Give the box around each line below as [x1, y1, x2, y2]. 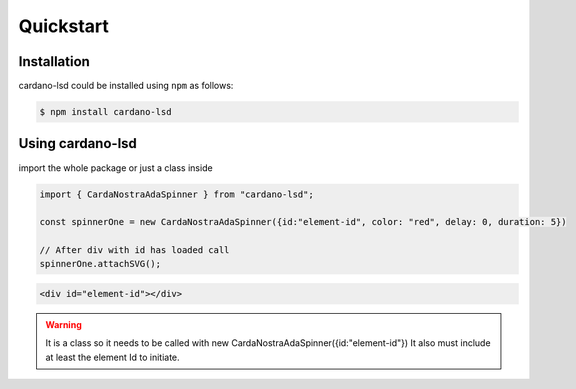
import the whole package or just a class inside [18, 161, 214, 174]
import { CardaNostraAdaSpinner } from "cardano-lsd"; [39, 188, 314, 200]
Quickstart [18, 15, 110, 37]
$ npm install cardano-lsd [39, 106, 172, 118]
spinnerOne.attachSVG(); [39, 258, 162, 270]
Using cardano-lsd [18, 135, 137, 152]
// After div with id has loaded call [39, 245, 230, 256]
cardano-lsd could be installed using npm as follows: [18, 80, 234, 92]
